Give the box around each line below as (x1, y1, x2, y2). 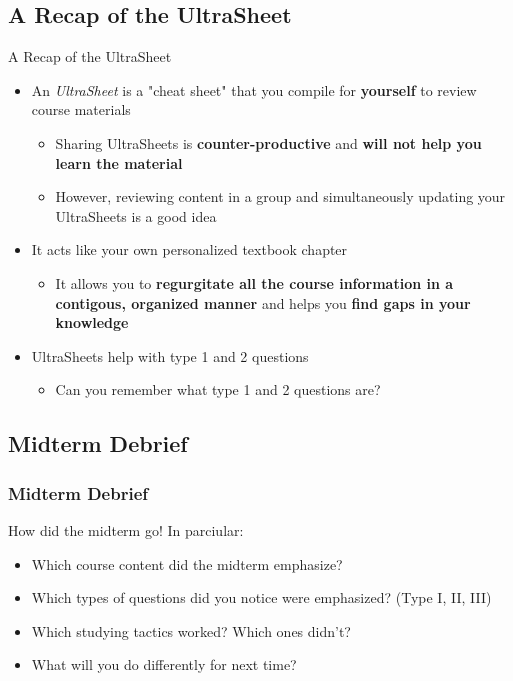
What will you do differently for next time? (31, 654, 297, 675)
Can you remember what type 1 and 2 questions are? (55, 379, 381, 400)
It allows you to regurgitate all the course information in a (55, 272, 454, 293)
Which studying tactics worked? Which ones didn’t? (31, 620, 351, 641)
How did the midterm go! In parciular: (8, 519, 244, 540)
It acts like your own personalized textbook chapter (31, 239, 348, 260)
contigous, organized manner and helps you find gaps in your (55, 292, 471, 313)
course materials (31, 99, 131, 120)
